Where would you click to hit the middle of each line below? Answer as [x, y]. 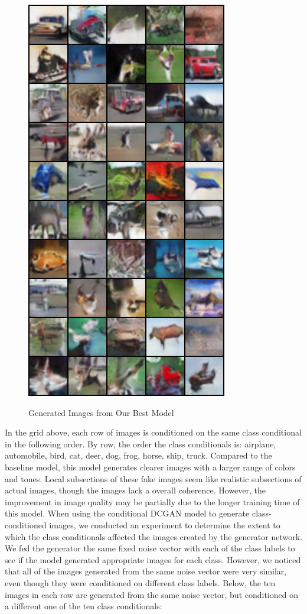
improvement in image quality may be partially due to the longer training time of [152, 501]
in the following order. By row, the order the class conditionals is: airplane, [141, 444]
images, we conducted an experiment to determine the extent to [165, 524]
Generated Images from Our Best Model [101, 412]
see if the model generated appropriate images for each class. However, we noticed [153, 559]
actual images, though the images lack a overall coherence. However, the [135, 490]
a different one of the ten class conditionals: [84, 606]
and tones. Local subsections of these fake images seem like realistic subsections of [153, 478]
